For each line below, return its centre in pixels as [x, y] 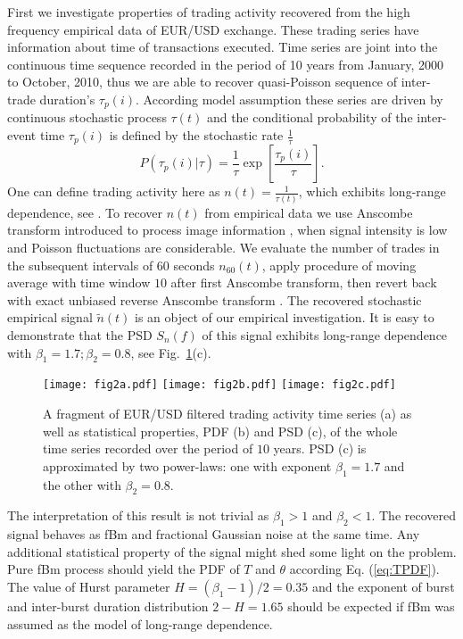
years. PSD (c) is [320, 448]
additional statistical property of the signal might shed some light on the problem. [232, 551]
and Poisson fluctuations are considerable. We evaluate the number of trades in [223, 247]
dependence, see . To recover [85, 212]
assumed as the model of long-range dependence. [140, 623]
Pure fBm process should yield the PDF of [124, 569]
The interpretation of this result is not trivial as [138, 515]
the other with [82, 484]
